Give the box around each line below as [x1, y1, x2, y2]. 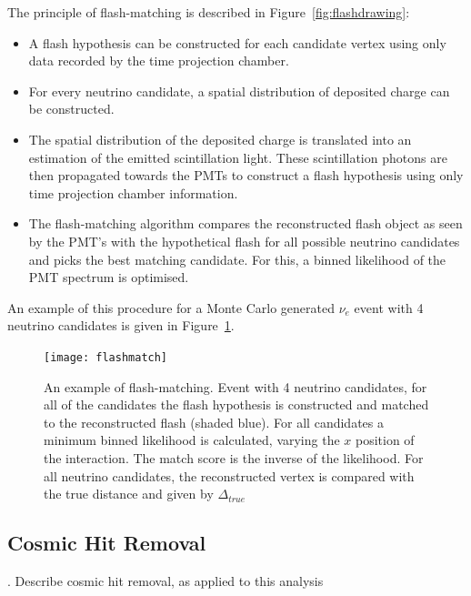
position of [356, 430, 415, 450]
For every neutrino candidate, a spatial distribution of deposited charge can [28, 81, 450, 100]
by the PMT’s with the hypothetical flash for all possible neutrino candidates [28, 231, 460, 250]
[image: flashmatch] [44, 350, 168, 364]
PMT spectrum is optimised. [28, 268, 189, 287]
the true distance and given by [44, 484, 214, 503]
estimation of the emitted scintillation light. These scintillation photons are [28, 147, 447, 167]
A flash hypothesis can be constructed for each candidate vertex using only [28, 33, 446, 52]
